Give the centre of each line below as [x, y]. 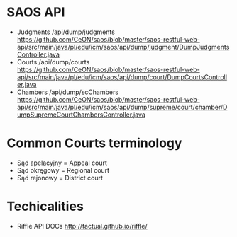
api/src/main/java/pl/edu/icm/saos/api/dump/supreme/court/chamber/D [122, 107]
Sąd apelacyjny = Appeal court [62, 163]
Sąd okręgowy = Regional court [63, 170]
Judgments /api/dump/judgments [66, 32]
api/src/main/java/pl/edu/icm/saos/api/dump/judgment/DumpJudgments [123, 47]
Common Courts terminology [94, 143]
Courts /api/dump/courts [53, 62]
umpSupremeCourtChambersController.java [81, 115]
